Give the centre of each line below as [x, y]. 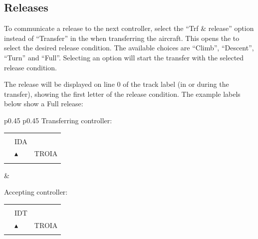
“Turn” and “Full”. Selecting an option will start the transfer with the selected [124, 57]
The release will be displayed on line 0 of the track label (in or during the [117, 84]
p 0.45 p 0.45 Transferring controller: [58, 120]
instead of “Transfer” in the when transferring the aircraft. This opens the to [122, 38]
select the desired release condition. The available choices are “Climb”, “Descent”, [129, 48]
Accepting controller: [36, 192]
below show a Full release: [44, 104]
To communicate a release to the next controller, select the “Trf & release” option [129, 28]
